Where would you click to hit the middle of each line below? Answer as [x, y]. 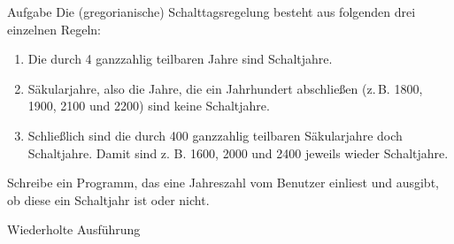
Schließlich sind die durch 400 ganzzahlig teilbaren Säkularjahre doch [215, 135]
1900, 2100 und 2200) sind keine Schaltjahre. [149, 106]
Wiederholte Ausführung [74, 229]
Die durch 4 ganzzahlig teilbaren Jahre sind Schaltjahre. [180, 59]
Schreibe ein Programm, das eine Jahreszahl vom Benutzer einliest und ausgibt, [223, 183]
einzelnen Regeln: [54, 29]
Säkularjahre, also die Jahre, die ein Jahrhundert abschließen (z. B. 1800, [225, 88]
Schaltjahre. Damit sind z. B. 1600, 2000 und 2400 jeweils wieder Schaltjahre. [238, 152]
